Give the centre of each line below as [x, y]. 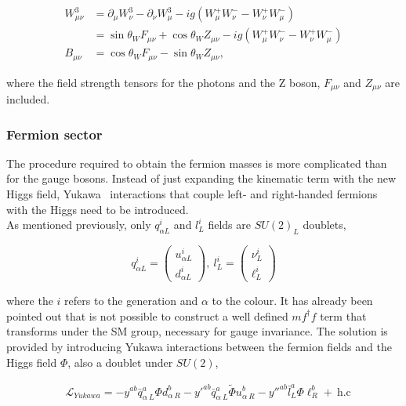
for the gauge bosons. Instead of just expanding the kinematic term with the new [201, 178]
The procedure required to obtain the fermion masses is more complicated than [197, 163]
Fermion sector [54, 134]
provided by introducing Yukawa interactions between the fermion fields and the [199, 347]
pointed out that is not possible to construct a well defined [147, 315]
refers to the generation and [131, 301]
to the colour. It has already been [292, 301]
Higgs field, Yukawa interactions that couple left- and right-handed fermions [192, 194]
